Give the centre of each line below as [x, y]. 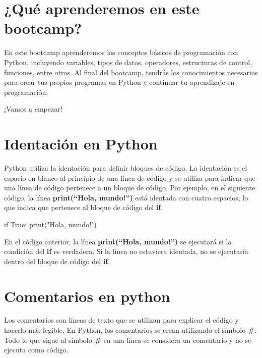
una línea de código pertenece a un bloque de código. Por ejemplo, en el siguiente [130, 188]
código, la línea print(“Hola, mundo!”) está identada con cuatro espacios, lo [126, 197]
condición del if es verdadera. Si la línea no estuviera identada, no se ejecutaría [126, 251]
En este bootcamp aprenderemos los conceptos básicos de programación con [121, 52]
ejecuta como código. [36, 350]
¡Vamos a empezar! [33, 109]
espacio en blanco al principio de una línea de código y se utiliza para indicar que [130, 177]
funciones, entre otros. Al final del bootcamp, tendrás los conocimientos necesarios [131, 72]
